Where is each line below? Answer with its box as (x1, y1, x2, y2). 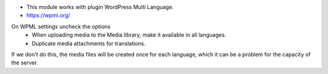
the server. (11, 59, 39, 66)
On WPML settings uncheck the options (11, 23, 111, 30)
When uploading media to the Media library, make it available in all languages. (32, 31, 227, 39)
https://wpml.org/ (26, 12, 70, 19)
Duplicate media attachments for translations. (32, 40, 146, 47)
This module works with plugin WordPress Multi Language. (26, 4, 174, 10)
